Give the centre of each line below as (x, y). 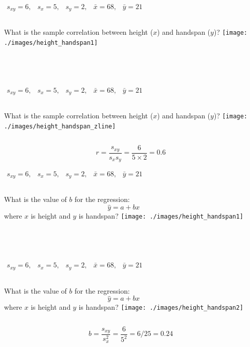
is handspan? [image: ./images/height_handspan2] (161, 307)
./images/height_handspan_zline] (60, 126)
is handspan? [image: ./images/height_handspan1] (161, 216)
